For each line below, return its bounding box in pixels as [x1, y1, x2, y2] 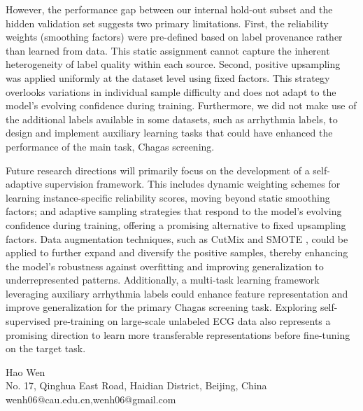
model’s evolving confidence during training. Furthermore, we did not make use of [6, 98, 357, 113]
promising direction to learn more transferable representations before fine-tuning [6, 327, 350, 342]
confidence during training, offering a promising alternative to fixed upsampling [6, 217, 346, 232]
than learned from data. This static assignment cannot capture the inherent [6, 43, 330, 57]
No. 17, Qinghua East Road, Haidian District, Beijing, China [6, 378, 267, 393]
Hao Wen [6, 364, 45, 379]
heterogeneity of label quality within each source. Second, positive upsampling [6, 57, 341, 71]
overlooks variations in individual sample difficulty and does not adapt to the [6, 84, 336, 99]
